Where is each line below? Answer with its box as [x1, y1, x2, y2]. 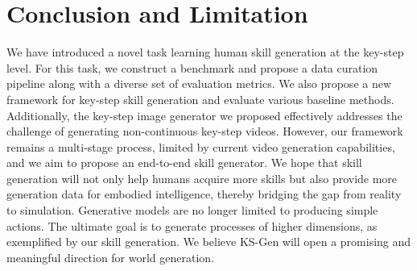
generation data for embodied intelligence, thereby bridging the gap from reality [6, 186, 402, 202]
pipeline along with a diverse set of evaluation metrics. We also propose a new [6, 75, 392, 92]
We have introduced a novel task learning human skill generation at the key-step [6, 44, 404, 60]
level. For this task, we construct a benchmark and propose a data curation [6, 59, 378, 76]
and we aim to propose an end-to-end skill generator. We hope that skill [6, 154, 362, 171]
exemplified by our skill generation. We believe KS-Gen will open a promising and [6, 233, 411, 250]
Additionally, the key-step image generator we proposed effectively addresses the [6, 106, 403, 123]
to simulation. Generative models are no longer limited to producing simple [6, 202, 378, 219]
